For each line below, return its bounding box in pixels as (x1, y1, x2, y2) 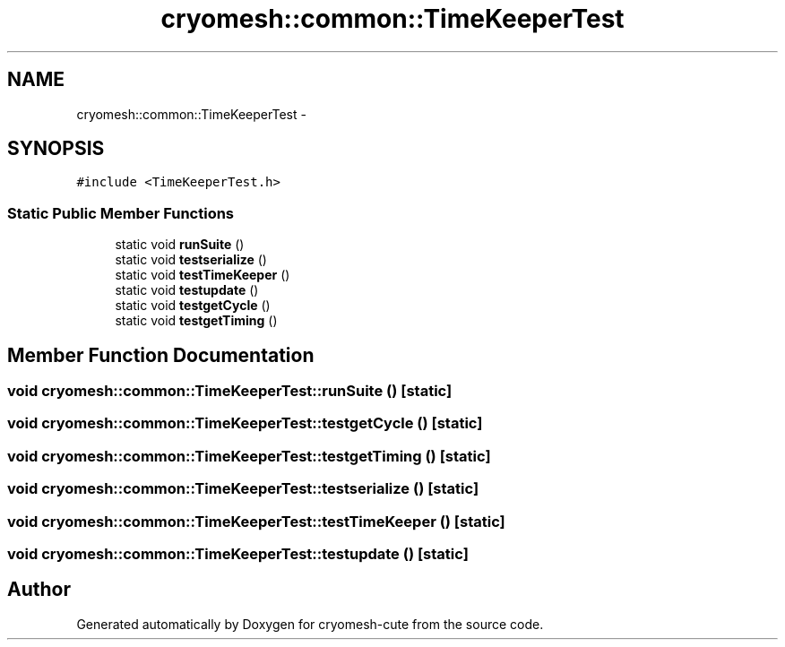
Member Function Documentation (7, 343, 315, 367)
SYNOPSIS (7, 137, 105, 160)
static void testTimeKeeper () (115, 267, 290, 283)
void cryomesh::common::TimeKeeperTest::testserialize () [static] (7, 479, 479, 498)
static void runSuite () (115, 237, 245, 253)
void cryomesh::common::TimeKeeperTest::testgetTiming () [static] (7, 446, 491, 465)
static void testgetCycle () (115, 298, 271, 314)
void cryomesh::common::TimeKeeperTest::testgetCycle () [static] (7, 414, 483, 433)
